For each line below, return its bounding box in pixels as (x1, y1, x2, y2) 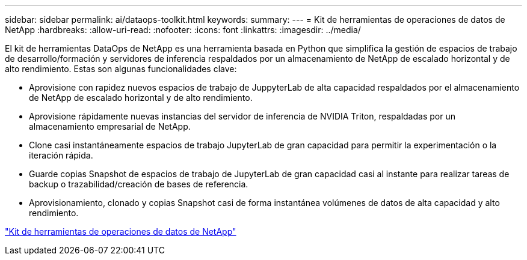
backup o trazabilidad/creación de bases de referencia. (29, 179, 248, 189)
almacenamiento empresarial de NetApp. (29, 121, 191, 132)
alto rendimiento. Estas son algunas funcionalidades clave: (5, 64, 237, 74)
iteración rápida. (29, 150, 93, 160)
